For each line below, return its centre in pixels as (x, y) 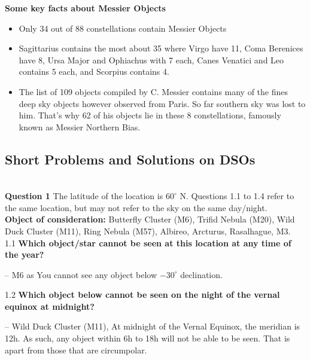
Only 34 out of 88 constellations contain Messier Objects (123, 28)
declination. (201, 274)
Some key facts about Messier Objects (85, 8)
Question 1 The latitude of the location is (84, 196)
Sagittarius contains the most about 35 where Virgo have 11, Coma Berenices (161, 48)
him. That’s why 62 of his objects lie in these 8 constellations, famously (150, 115)
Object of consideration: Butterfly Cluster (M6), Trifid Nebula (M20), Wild (150, 219)
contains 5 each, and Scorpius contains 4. (94, 71)
